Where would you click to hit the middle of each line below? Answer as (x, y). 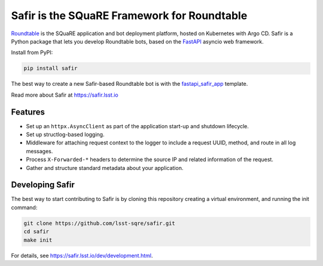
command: (24, 207)
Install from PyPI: (32, 52)
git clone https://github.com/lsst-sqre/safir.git (100, 223)
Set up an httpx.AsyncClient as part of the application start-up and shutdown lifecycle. (138, 126)
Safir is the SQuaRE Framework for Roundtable (129, 16)
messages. (39, 151)
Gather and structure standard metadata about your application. (105, 168)
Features (28, 112)
